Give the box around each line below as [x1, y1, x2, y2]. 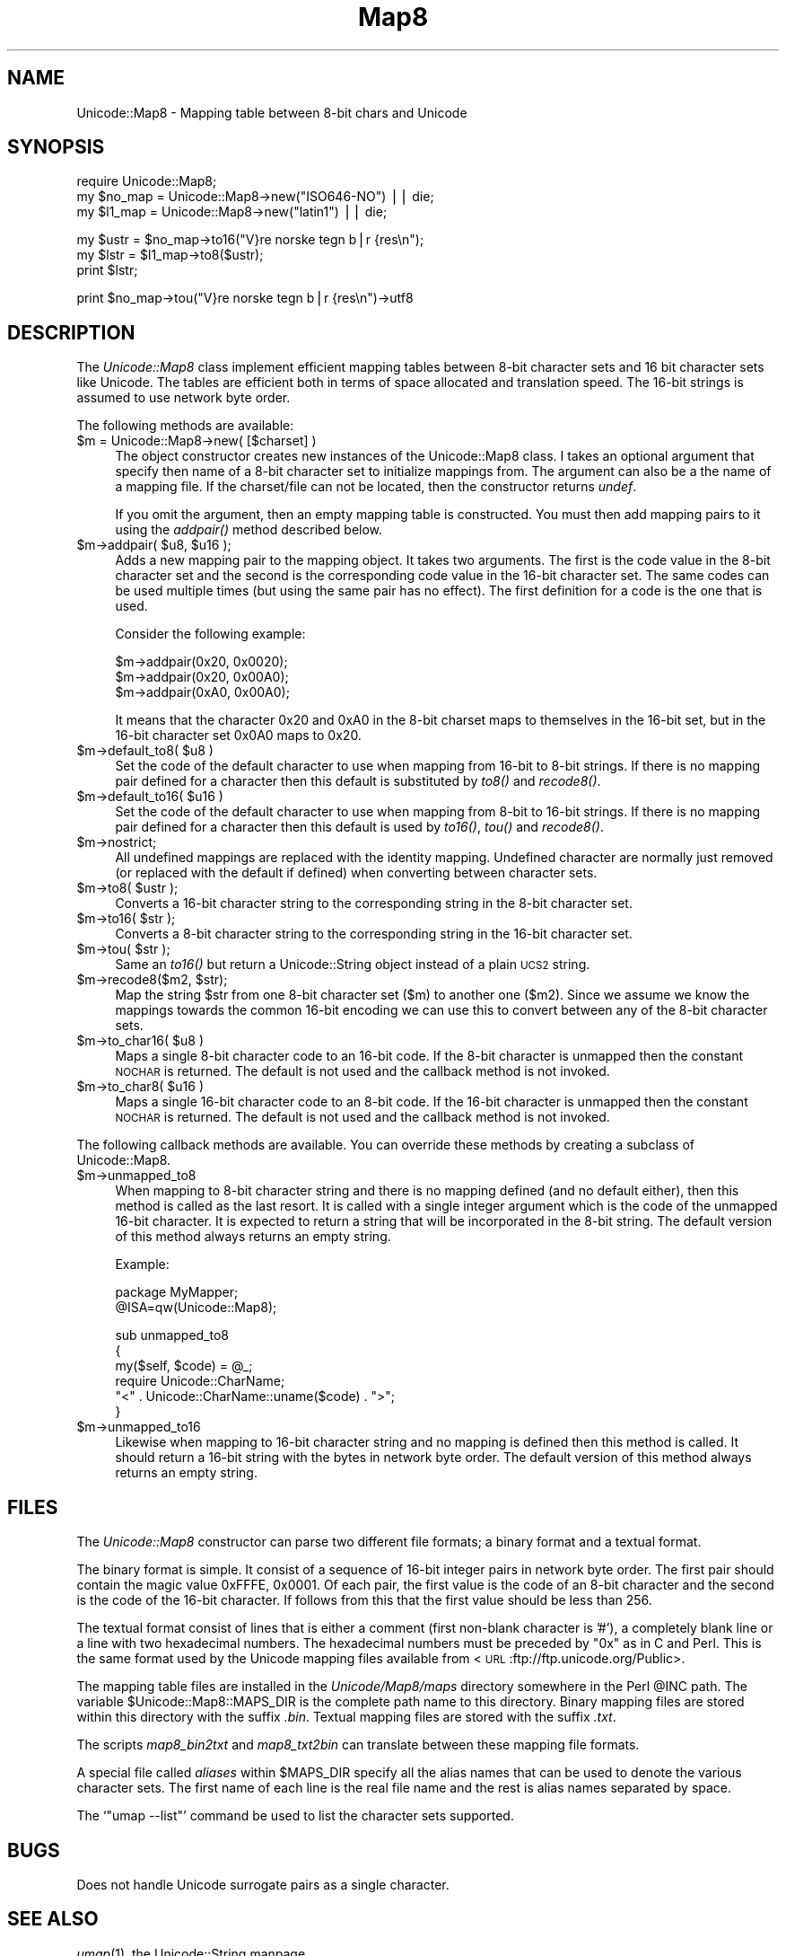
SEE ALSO [7, 1908, 99, 1931]
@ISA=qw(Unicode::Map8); [115, 1300, 277, 1316]
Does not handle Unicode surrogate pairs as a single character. [76, 1876, 450, 1892]
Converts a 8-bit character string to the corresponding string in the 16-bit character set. [115, 926, 633, 942]
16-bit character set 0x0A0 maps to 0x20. [115, 727, 362, 744]
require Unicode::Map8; [76, 173, 217, 189]
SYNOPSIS [7, 136, 105, 159]
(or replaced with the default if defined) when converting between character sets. [115, 865, 598, 881]
